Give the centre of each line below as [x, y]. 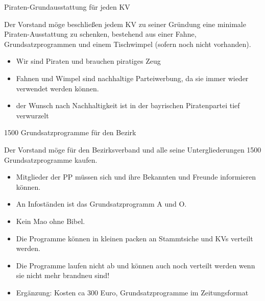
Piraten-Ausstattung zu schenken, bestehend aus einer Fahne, [100, 34]
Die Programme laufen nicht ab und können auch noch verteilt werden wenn [136, 265]
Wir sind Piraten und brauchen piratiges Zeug [88, 61]
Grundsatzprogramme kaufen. [51, 159]
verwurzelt [32, 115]
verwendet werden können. [57, 88]
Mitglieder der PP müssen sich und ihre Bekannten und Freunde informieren [136, 177]
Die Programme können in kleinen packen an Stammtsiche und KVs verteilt [135, 238]
